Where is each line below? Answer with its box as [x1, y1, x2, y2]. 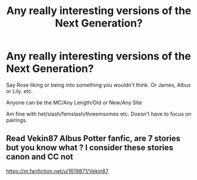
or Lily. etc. [6, 87, 34, 94]
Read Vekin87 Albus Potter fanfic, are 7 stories [6, 134, 181, 144]
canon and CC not [6, 152, 74, 162]
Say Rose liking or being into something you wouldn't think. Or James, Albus [6, 81, 191, 89]
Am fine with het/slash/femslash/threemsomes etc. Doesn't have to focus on [6, 110, 192, 117]
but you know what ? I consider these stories [6, 142, 173, 153]
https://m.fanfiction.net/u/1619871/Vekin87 [6, 167, 109, 174]
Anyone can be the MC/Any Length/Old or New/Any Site [6, 99, 142, 106]
